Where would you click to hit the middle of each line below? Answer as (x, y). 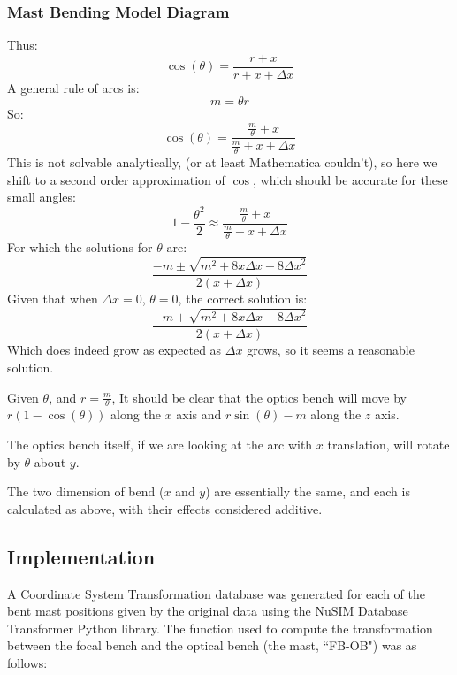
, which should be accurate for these (350, 179)
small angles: (42, 197)
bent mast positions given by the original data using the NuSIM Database (208, 611)
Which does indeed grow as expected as (114, 350)
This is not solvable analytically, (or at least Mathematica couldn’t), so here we (222, 162)
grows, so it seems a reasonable (331, 350)
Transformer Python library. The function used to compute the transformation (220, 628)
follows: (27, 662)
